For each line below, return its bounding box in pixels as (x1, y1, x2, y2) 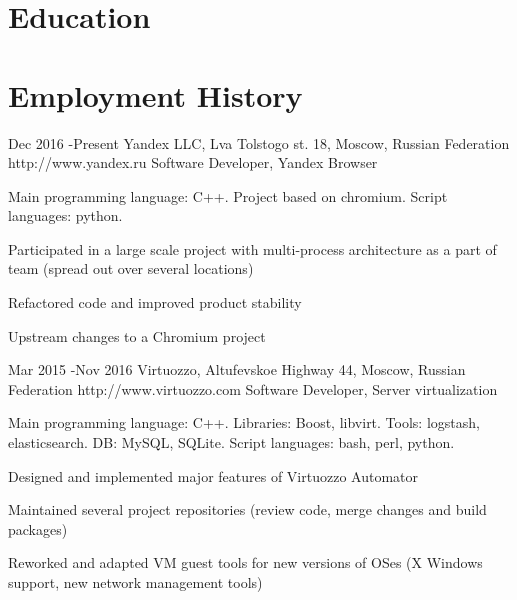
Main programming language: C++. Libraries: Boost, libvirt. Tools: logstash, (8, 412, 480, 433)
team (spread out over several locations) (8, 258, 254, 279)
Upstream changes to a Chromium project (8, 325, 266, 346)
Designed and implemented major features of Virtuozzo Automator (8, 465, 419, 486)
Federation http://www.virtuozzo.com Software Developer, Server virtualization (8, 378, 498, 399)
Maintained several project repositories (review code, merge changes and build (8, 499, 487, 520)
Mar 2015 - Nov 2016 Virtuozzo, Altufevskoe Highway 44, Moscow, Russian (8, 359, 466, 380)
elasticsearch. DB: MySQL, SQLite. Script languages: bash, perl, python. (8, 432, 455, 453)
